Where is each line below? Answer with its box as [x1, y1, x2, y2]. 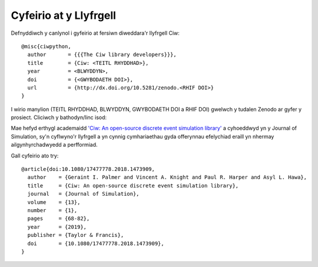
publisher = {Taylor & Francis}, [27, 232, 124, 239]
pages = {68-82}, [27, 215, 90, 222]
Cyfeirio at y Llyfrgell [11, 9, 116, 22]
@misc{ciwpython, [21, 43, 71, 50]
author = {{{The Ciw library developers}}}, [27, 51, 177, 58]
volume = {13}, [27, 199, 81, 206]
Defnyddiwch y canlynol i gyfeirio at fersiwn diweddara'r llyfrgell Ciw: [11, 29, 180, 37]
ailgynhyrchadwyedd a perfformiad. [11, 141, 98, 149]
